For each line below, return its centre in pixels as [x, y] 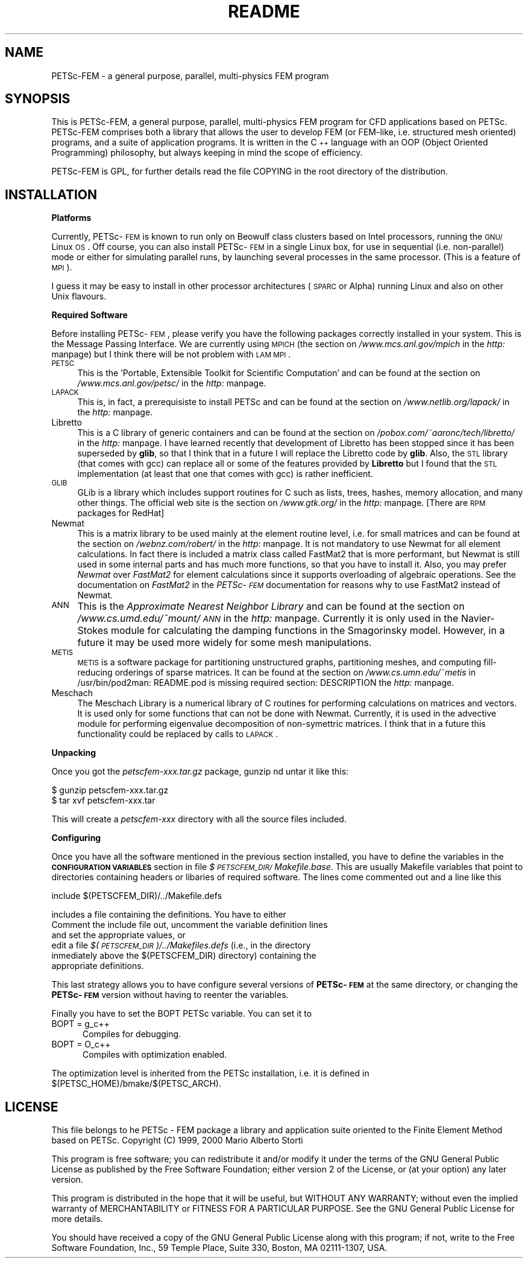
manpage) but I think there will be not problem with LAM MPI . [171, 354]
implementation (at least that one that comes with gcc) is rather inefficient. [225, 474]
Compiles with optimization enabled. [155, 1055]
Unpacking [74, 753]
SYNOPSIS [38, 99]
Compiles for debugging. [132, 1034]
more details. [77, 1219]
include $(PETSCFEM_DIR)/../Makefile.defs [137, 896]
